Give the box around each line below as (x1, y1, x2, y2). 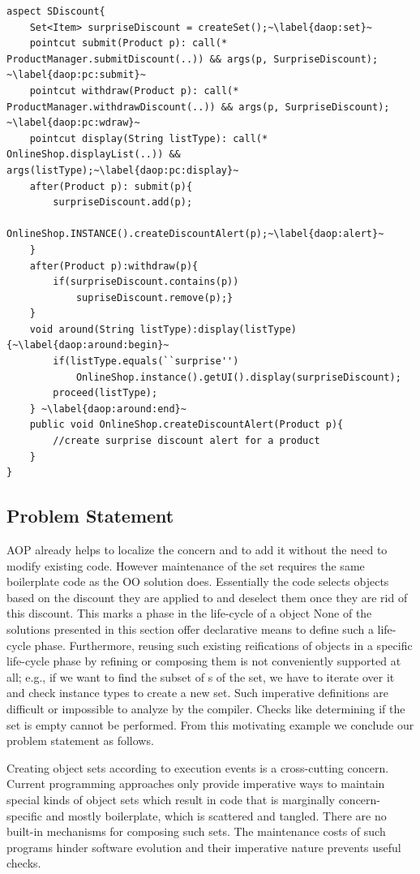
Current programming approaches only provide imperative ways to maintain (6, 775, 385, 792)
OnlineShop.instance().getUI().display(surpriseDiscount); (75, 371, 401, 383)
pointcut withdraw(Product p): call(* (29, 84, 239, 97)
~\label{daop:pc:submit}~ (6, 69, 146, 81)
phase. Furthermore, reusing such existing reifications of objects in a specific (34, 636, 413, 653)
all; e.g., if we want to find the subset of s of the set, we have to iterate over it (6, 668, 395, 685)
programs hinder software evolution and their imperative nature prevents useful (6, 838, 401, 855)
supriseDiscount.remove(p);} (75, 291, 234, 304)
